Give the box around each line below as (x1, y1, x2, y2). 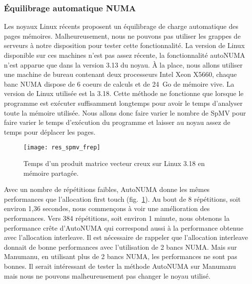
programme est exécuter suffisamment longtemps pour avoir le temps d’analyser (4, 97, 243, 108)
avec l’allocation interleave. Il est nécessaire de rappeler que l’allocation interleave (4, 232, 248, 242)
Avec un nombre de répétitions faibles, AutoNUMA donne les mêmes (4, 184, 210, 194)
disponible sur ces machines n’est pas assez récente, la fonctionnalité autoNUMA (4, 50, 245, 60)
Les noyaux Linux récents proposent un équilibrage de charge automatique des (4, 21, 238, 31)
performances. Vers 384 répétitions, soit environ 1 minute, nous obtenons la (4, 213, 230, 223)
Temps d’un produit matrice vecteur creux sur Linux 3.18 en (23, 158, 205, 168)
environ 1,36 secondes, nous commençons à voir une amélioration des (4, 203, 210, 213)
